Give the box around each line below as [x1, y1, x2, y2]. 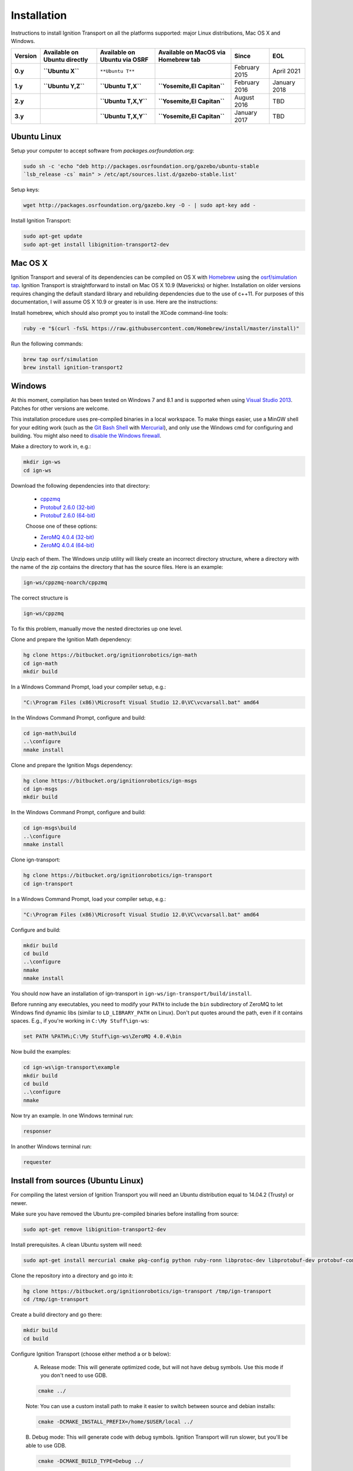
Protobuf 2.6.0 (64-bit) [40, 512, 95, 519]
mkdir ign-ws [23, 459, 61, 465]
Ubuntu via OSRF [100, 56, 149, 64]
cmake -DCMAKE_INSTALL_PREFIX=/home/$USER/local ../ [38, 1419, 194, 1425]
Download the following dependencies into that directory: [11, 482, 150, 489]
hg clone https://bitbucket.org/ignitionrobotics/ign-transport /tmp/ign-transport [23, 1287, 272, 1294]
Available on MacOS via [158, 48, 226, 56]
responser [23, 1127, 52, 1134]
